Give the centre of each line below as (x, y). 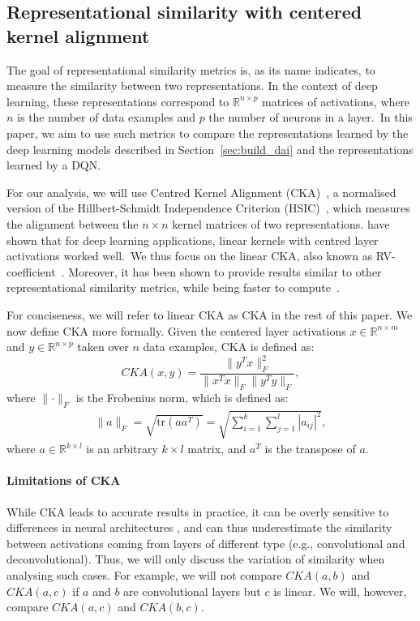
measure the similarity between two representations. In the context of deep (192, 86)
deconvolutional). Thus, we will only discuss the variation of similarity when (196, 559)
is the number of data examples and (106, 117)
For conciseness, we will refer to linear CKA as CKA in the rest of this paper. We (210, 314)
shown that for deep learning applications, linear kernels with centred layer (193, 240)
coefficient (31, 271)
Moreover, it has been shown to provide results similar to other (225, 271)
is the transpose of (310, 449)
